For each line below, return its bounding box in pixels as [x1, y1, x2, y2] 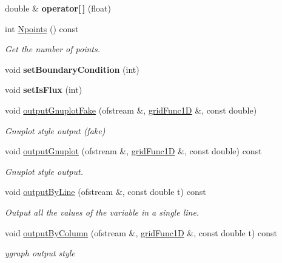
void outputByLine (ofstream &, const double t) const [5, 185, 206, 198]
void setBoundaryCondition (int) [5, 63, 139, 75]
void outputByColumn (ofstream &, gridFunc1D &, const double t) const [5, 226, 277, 239]
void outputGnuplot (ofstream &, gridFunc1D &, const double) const [5, 145, 262, 157]
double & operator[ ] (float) [5, 2, 111, 14]
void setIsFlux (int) [5, 83, 82, 96]
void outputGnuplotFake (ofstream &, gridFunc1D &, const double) [5, 103, 257, 116]
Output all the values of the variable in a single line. [5, 205, 200, 218]
